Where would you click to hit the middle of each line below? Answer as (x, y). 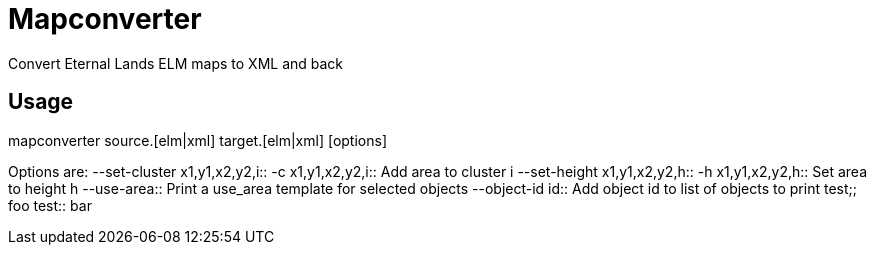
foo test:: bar (50, 205)
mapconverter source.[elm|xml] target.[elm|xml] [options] (197, 140)
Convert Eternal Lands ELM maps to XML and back (176, 63)
